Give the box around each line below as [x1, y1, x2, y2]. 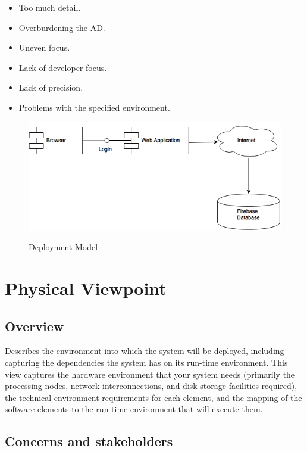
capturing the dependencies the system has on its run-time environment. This [5, 356, 288, 369]
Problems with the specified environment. [18, 101, 170, 113]
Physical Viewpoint [5, 276, 167, 300]
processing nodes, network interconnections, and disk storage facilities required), [5, 380, 297, 392]
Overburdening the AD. [18, 21, 105, 33]
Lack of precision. [18, 81, 83, 94]
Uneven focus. [18, 41, 70, 54]
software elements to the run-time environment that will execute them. [5, 403, 263, 415]
